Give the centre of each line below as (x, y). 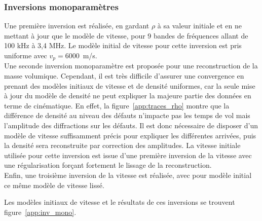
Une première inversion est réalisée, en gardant (77, 26)
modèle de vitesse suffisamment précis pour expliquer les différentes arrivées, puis (130, 135)
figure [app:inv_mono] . (40, 212)
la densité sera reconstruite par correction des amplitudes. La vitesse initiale (122, 145)
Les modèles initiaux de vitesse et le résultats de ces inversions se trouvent (120, 202)
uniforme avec (26, 55)
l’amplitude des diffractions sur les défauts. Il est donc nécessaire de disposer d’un (131, 125)
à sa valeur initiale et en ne (199, 26)
